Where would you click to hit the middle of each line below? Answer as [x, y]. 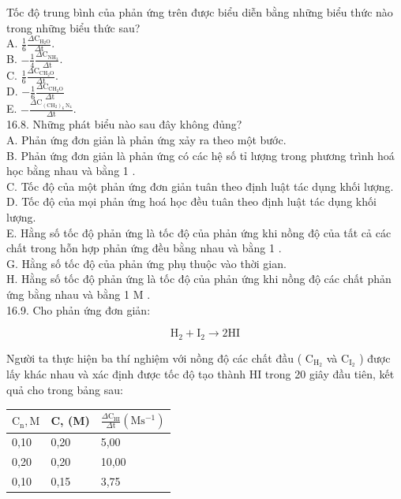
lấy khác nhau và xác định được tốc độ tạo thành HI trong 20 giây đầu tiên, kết [200, 374]
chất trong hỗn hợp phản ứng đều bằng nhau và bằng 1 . [144, 248]
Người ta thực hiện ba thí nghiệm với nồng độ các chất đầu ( [154, 357]
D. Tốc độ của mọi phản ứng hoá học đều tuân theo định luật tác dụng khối [191, 201]
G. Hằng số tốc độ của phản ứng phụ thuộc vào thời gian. [146, 263]
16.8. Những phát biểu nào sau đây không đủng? [124, 124]
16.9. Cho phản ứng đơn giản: [79, 309]
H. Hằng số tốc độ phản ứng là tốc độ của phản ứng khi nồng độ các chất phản [199, 279]
